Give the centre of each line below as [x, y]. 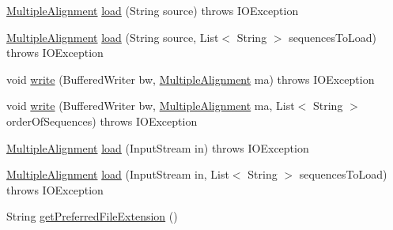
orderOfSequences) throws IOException [102, 121]
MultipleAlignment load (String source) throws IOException [153, 10]
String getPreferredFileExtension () [92, 216]
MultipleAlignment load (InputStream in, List [118, 174]
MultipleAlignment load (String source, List [113, 37]
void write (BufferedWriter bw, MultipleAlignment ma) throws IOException [191, 79]
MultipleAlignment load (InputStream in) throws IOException [158, 147]
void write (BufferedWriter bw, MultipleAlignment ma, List [151, 106]
